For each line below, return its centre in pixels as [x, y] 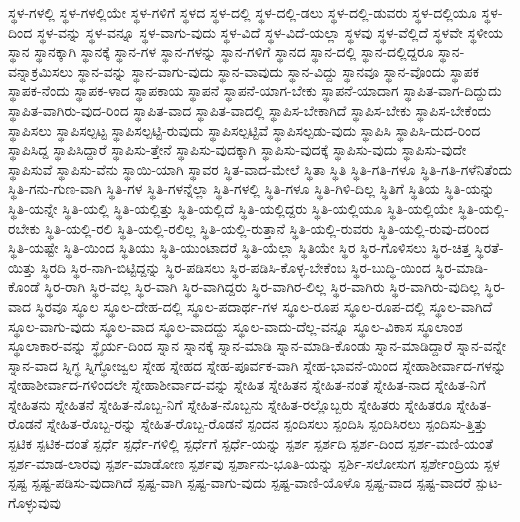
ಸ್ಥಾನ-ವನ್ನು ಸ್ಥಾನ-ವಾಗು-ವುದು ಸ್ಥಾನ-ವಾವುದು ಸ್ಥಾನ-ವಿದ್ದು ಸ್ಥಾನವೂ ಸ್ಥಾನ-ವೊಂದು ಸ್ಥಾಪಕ [278, 70]
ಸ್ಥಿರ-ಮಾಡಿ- [462, 266]
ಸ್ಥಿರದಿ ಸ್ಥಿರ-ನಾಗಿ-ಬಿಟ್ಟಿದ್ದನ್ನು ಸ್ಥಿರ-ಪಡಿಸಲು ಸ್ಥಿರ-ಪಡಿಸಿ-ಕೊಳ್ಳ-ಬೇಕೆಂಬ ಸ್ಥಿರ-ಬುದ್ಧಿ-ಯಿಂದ [235, 266]
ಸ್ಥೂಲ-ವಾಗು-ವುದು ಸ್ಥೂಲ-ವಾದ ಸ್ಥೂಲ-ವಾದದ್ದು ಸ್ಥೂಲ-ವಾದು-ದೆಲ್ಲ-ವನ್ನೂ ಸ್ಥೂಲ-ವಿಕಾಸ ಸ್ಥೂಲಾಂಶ [235, 325]
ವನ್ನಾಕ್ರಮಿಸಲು [40, 70]
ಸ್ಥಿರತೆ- [489, 247]
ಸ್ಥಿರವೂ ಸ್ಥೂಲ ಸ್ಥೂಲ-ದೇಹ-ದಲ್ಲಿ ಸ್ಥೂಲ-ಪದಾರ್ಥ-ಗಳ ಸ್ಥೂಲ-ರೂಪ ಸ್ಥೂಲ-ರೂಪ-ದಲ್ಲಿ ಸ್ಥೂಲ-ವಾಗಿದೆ [264, 305]
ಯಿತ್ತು [22, 266]
